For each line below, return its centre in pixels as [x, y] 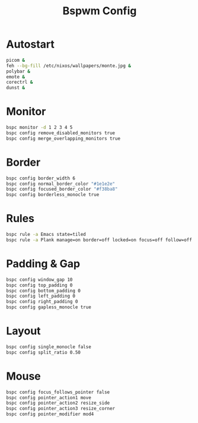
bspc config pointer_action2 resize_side [58, 403]
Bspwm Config [100, 11]
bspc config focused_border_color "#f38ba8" [62, 189]
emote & [16, 77]
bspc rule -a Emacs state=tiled [46, 235]
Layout [23, 331]
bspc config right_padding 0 [42, 302]
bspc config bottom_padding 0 [44, 291]
